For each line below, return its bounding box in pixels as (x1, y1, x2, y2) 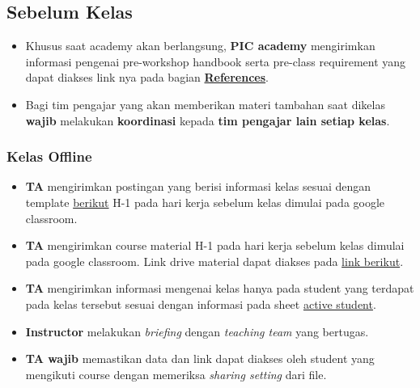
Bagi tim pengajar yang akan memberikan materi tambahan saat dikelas (25, 95, 385, 112)
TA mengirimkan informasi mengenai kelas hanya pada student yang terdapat (25, 280, 414, 297)
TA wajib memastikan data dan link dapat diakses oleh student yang (25, 350, 375, 367)
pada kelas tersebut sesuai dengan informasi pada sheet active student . (25, 295, 376, 312)
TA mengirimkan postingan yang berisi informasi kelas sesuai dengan (25, 178, 371, 195)
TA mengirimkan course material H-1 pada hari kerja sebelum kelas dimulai (25, 237, 405, 254)
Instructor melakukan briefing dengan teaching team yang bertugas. (25, 323, 369, 339)
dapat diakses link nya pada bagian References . (25, 69, 269, 86)
